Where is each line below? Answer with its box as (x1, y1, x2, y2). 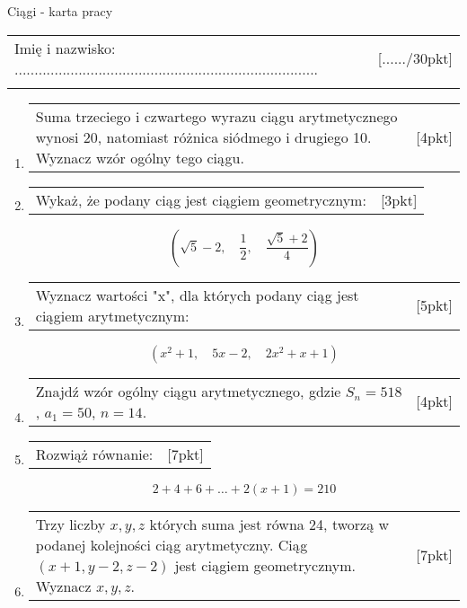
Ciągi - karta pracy (7, 2, 113, 20)
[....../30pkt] (377, 48, 453, 69)
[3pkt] (380, 189, 418, 210)
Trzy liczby (35, 513, 106, 534)
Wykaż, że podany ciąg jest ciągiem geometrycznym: (35, 189, 366, 210)
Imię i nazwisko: (14, 37, 116, 58)
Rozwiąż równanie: (35, 443, 154, 464)
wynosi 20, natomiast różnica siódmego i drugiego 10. (35, 126, 372, 147)
